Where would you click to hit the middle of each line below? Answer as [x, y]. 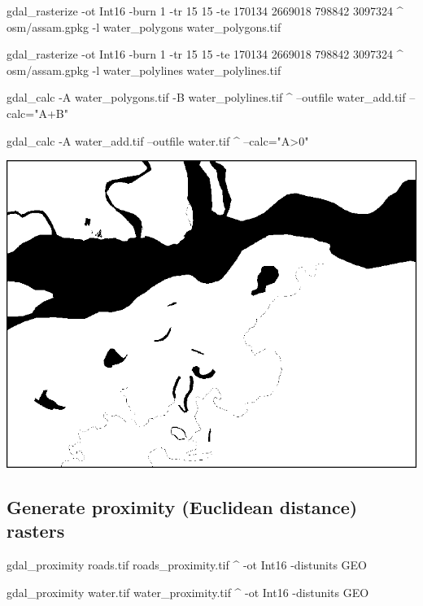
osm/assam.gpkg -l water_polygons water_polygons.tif [144, 26]
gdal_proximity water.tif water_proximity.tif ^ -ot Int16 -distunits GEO [188, 592]
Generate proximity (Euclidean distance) [182, 506]
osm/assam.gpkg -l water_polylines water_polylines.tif [144, 70]
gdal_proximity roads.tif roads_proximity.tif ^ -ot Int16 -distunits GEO [187, 565]
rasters [36, 531]
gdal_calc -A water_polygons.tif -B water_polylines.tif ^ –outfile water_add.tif [206, 97]
